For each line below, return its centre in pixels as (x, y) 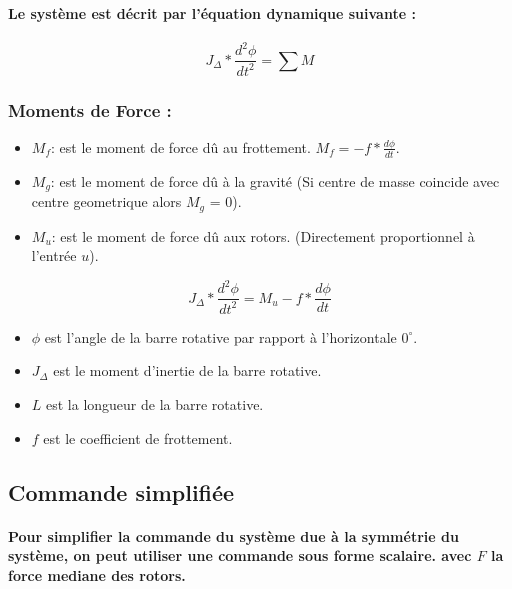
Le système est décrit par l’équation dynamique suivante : (212, 12)
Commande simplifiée (121, 491)
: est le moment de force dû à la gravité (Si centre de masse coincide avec (275, 180)
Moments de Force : (90, 109)
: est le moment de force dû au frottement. (180, 146)
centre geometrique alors (106, 201)
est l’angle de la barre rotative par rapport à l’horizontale (220, 336)
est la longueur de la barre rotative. (155, 403)
